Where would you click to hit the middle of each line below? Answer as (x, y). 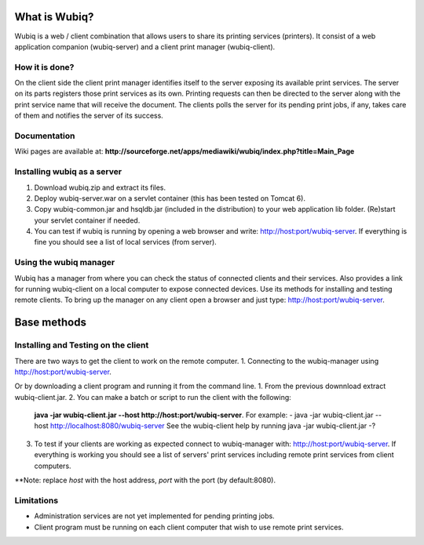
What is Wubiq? (54, 17)
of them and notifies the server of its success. (89, 116)
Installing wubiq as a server (68, 172)
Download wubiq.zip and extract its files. (100, 187)
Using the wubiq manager (65, 263)
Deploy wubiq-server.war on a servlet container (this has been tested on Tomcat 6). (170, 198)
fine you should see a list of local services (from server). (126, 242)
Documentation (45, 136)
